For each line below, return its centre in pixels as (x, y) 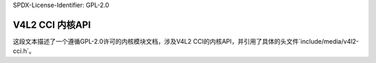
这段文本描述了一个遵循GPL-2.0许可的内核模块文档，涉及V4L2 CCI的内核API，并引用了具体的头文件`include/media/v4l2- (186, 41)
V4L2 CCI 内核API (52, 25)
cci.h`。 (24, 51)
